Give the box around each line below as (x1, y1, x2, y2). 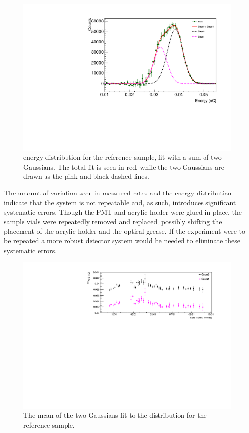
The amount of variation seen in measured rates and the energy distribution (4, 188, 232, 198)
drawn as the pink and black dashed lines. (23, 171, 149, 181)
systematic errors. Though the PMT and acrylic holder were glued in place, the (4, 207, 242, 217)
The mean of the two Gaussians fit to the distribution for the (23, 410, 207, 420)
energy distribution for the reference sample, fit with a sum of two (23, 152, 222, 162)
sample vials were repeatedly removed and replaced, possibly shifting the (4, 216, 222, 226)
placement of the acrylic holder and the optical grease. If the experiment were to (4, 226, 245, 236)
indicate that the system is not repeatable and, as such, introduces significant (4, 197, 236, 207)
